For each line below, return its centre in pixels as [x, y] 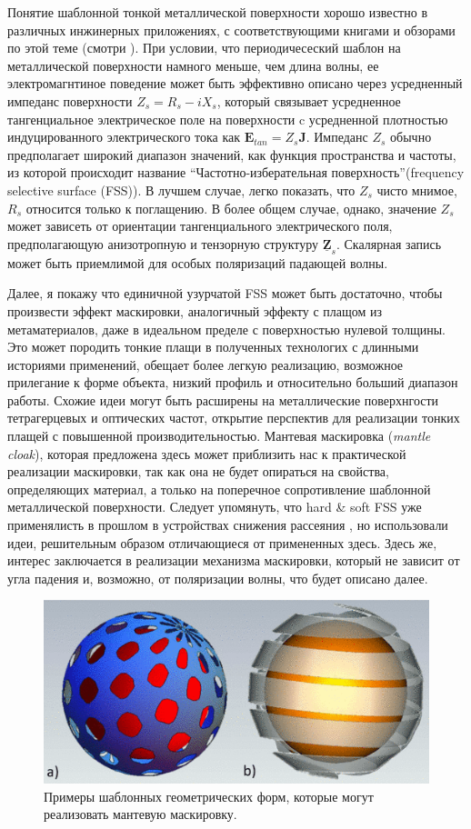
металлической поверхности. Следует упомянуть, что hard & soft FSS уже [215, 507]
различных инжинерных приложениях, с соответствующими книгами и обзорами [231, 30]
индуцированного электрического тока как [124, 137]
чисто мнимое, [417, 190]
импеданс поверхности [70, 100]
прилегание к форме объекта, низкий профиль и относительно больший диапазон [233, 382]
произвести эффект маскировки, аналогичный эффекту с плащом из [195, 310]
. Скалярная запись [389, 243]
